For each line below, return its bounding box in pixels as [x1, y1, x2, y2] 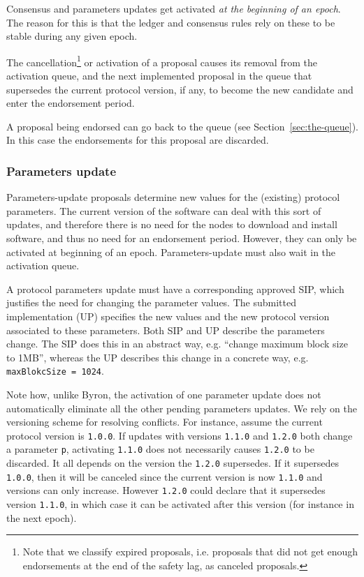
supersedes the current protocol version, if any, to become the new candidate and [6, 82, 354, 96]
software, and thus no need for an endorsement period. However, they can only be [6, 231, 357, 245]
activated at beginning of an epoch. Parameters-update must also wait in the [6, 244, 336, 259]
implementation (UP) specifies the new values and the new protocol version [6, 308, 330, 323]
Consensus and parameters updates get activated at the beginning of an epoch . [6, 1, 341, 15]
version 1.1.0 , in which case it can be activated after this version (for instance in [6, 497, 354, 511]
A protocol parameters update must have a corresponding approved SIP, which [6, 281, 344, 296]
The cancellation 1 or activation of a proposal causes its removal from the [6, 52, 317, 69]
